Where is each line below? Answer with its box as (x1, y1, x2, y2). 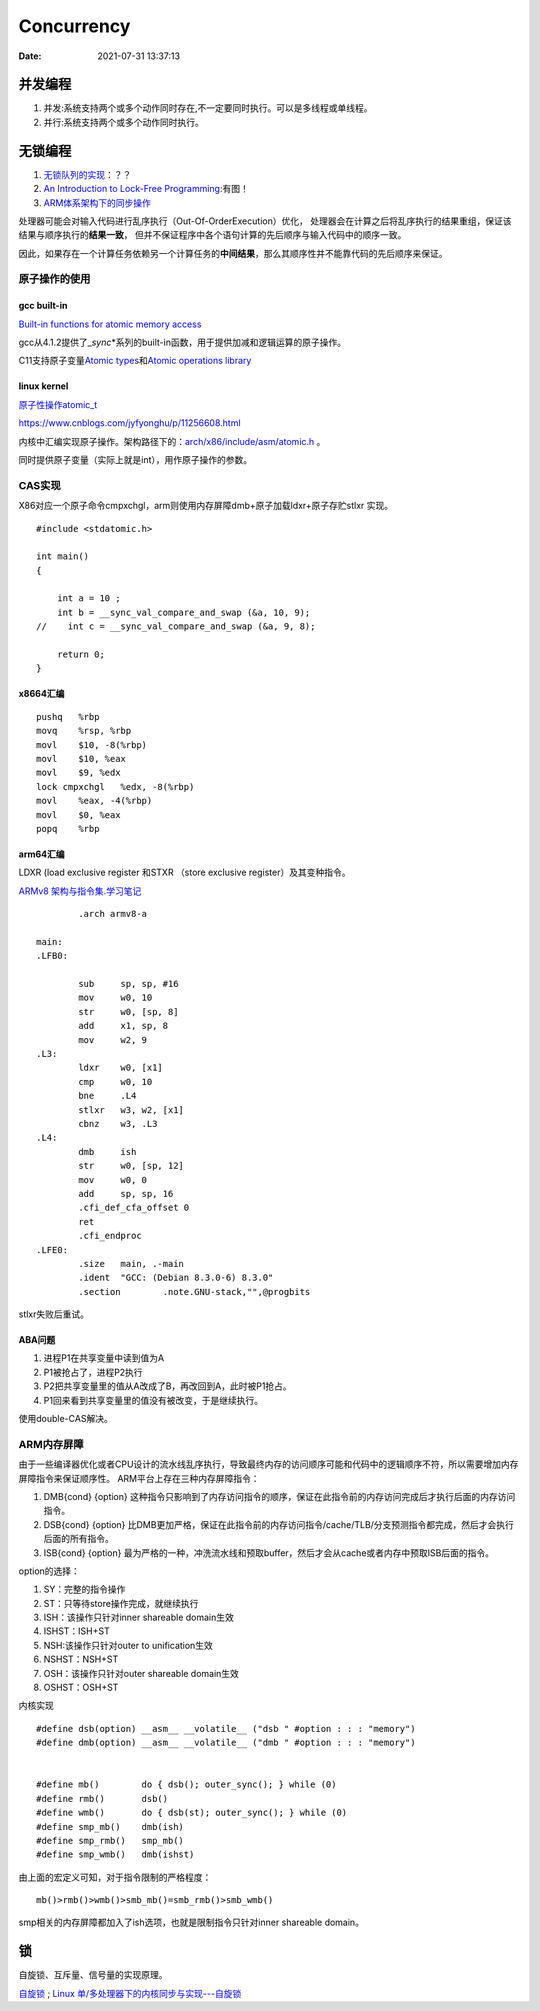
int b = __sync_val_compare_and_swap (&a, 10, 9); (56, 606, 311, 618)
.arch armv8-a (78, 908, 148, 920)
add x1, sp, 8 (78, 1020, 169, 1032)
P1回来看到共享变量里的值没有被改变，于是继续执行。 (43, 1394, 264, 1406)
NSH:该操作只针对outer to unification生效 (43, 1639, 214, 1651)
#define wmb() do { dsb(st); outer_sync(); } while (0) (36, 1807, 348, 1819)
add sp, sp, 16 (78, 1188, 174, 1199)
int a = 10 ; (56, 593, 121, 604)
